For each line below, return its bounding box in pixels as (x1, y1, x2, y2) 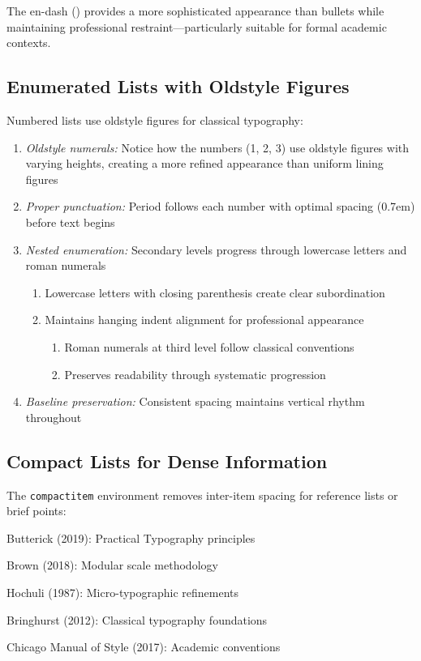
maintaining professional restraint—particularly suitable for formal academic (6, 18, 387, 35)
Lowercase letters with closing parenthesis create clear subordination (45, 284, 385, 301)
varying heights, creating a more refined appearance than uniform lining (25, 155, 384, 172)
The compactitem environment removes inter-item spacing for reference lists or (6, 486, 398, 503)
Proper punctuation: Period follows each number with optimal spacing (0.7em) (25, 198, 415, 215)
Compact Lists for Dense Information (6, 448, 328, 473)
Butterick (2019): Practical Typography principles (6, 529, 256, 546)
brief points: (6, 502, 67, 519)
